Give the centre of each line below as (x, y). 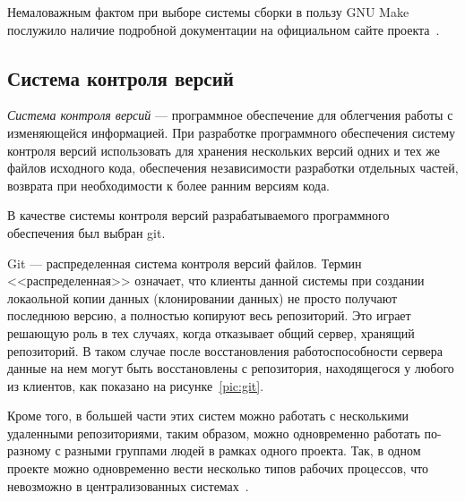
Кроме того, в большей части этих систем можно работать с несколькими (208, 416)
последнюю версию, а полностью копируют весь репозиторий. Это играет (209, 315)
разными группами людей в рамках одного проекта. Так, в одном (243, 450)
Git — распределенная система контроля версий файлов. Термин (185, 263)
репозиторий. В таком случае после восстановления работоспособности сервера (225, 350)
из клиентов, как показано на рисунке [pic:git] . (136, 385)
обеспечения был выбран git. (86, 232)
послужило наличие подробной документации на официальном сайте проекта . (224, 29)
